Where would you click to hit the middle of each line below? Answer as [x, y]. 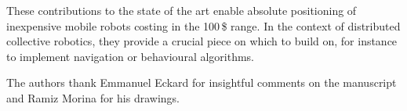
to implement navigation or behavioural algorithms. [131, 56]
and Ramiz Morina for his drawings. [93, 97]
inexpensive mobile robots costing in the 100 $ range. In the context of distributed [203, 25]
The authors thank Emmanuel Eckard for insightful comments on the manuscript [202, 82]
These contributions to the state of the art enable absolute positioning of [182, 10]
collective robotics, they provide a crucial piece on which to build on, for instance [202, 41]
